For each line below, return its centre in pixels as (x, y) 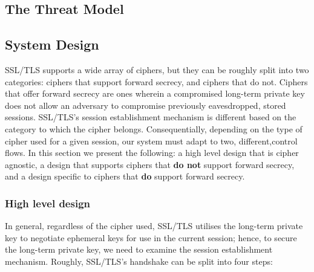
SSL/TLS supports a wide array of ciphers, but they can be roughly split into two (157, 69)
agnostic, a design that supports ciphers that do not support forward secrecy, (150, 164)
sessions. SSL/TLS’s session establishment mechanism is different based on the (151, 117)
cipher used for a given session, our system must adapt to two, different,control (151, 141)
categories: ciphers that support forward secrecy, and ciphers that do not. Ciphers (156, 81)
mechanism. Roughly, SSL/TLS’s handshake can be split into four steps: (139, 261)
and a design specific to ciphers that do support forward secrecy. (125, 176)
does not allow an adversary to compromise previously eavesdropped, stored (146, 105)
